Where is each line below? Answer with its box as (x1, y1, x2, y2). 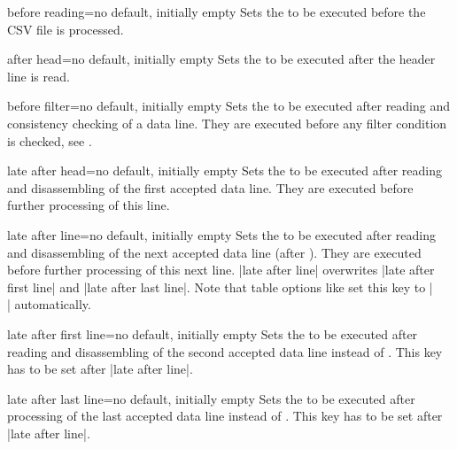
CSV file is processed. (7, 19, 124, 38)
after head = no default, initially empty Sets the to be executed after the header (7, 50, 436, 68)
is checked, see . (7, 131, 92, 150)
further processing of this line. (7, 196, 170, 214)
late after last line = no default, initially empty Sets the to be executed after (7, 389, 415, 407)
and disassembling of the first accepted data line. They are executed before (7, 178, 414, 197)
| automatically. (7, 295, 91, 314)
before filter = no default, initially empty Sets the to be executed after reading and (7, 97, 451, 115)
